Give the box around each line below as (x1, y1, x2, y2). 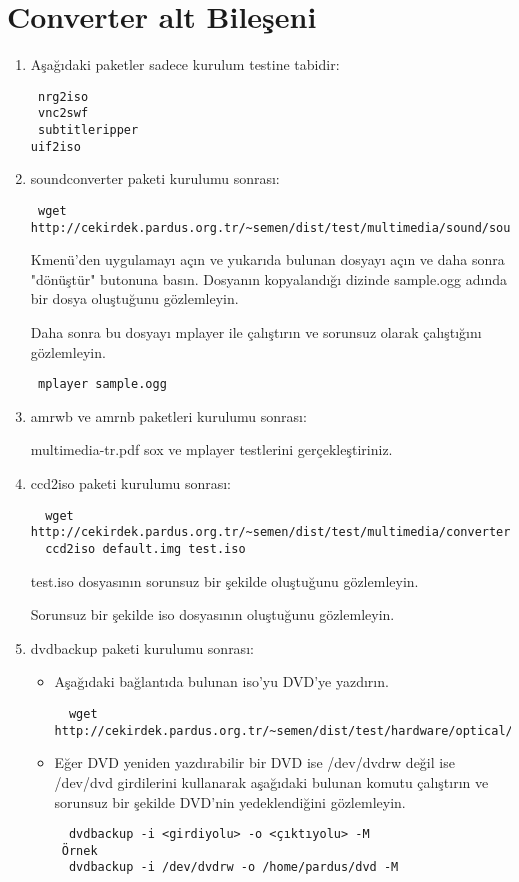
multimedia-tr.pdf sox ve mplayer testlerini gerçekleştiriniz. (30, 439, 393, 460)
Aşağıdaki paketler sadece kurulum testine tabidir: (30, 54, 340, 75)
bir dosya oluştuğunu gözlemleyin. (30, 288, 239, 309)
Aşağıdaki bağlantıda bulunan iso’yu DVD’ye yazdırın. (54, 671, 389, 692)
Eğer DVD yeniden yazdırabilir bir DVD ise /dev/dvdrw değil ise (54, 752, 455, 773)
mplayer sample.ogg (37, 377, 167, 392)
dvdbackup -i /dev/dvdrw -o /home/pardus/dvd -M (68, 860, 399, 875)
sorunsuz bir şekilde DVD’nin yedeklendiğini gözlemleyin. (54, 791, 406, 812)
